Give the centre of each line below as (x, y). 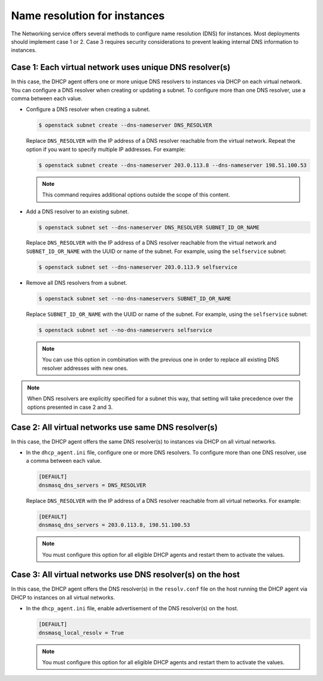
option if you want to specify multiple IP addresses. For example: (106, 149)
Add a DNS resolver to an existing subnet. (77, 211)
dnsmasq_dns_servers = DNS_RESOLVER (92, 485)
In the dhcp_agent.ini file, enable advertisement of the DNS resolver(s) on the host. (132, 608)
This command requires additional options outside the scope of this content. (136, 195)
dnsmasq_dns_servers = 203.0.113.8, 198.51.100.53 (115, 525)
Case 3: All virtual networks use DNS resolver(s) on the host (126, 575)
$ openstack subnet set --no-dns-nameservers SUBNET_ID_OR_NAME (135, 299)
